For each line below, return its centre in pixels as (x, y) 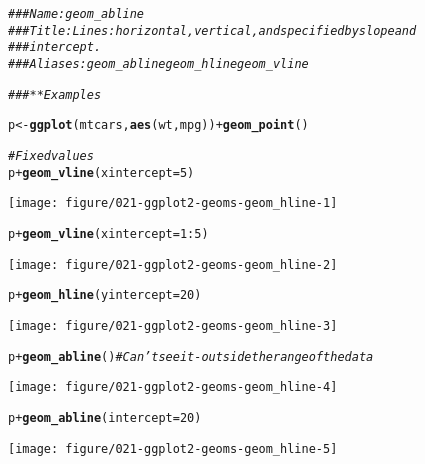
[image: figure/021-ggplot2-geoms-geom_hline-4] (173, 387)
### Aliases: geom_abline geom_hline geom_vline (158, 63)
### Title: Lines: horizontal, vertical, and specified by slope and (212, 30)
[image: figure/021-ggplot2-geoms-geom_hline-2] (173, 264)
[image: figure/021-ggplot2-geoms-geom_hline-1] (173, 203)
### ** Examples (55, 94)
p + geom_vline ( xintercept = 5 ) (101, 172)
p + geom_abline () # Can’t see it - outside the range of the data (191, 356)
